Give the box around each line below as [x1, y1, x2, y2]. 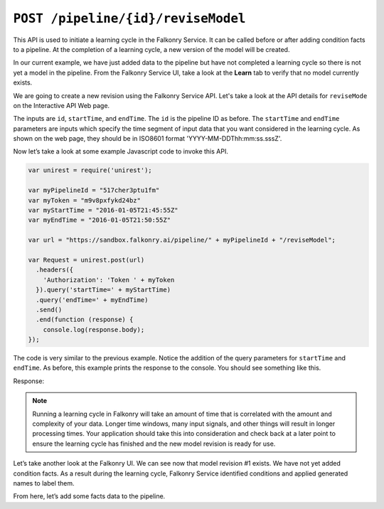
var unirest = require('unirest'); [28, 166, 152, 174]
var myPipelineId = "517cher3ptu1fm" [28, 186, 160, 195]
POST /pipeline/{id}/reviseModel [13, 11, 246, 26]
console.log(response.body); [43, 326, 145, 333]
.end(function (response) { [36, 316, 134, 323]
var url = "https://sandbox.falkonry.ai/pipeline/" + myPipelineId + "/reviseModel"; [28, 236, 336, 245]
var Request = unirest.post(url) [28, 256, 145, 264]
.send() [36, 306, 63, 314]
